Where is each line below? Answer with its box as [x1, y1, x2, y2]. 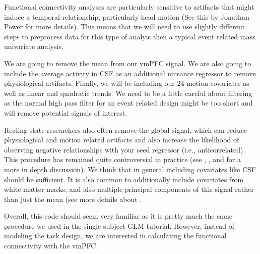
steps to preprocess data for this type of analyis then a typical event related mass [4, 31, 255, 41]
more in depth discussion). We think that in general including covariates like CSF [4, 164, 256, 174]
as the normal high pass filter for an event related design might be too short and [4, 97, 253, 108]
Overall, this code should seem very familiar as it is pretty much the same [4, 211, 232, 221]
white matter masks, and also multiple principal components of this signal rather [4, 184, 254, 194]
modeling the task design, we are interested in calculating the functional [4, 230, 227, 241]
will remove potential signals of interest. [4, 107, 127, 118]
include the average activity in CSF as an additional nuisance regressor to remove [4, 68, 256, 78]
